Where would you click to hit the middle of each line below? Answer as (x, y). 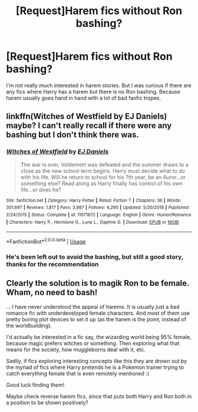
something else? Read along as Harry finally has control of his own (101, 183)
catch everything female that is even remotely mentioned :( (78, 373)
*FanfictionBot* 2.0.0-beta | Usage (46, 241)
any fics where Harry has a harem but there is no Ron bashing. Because (93, 91)
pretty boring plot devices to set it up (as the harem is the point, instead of (96, 319)
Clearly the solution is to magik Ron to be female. (98, 283)
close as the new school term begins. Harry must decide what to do (103, 171)
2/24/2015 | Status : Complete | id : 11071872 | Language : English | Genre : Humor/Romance (99, 215)
